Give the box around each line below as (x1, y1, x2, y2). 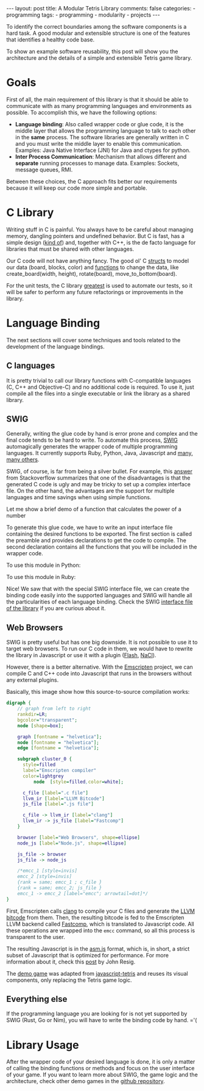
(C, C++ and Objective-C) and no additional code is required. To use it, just (6, 383, 194, 391)
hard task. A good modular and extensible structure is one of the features (6, 29, 191, 37)
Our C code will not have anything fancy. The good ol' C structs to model (6, 257, 189, 264)
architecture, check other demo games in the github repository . (6, 1078, 166, 1085)
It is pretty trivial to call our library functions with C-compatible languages (6, 376, 191, 384)
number (6, 512, 26, 519)
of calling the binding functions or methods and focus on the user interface (6, 1065, 195, 1072)
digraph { (6, 700, 32, 706)
